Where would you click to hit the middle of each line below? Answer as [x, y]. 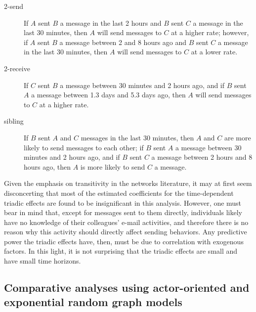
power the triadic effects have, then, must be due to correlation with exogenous [124, 241]
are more [238, 137]
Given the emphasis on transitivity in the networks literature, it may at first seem [128, 183]
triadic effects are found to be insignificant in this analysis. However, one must [123, 202]
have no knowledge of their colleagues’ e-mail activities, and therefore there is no [126, 222]
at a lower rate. [214, 52]
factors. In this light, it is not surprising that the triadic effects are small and [121, 251]
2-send [14, 6]
